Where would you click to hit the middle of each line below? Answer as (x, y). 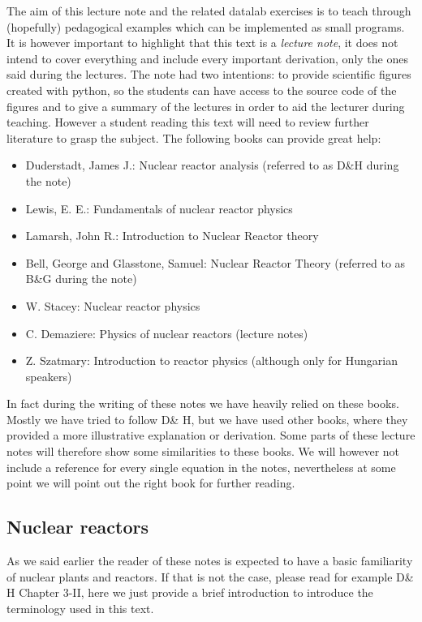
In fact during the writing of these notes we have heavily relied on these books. (203, 403)
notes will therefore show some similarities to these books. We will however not (203, 451)
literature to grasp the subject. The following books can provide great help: (194, 137)
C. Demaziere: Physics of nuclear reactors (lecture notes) (167, 333)
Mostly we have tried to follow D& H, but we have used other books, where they (207, 419)
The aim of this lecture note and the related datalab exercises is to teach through (209, 11)
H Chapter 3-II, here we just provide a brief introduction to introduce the (190, 592)
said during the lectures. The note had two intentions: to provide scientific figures (209, 74)
